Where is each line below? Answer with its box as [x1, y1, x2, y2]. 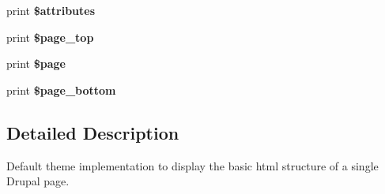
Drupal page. [6, 173, 70, 189]
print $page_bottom [6, 81, 116, 98]
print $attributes [6, 2, 96, 18]
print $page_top [6, 28, 94, 45]
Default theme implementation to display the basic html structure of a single [6, 157, 379, 173]
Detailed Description [6, 120, 179, 144]
